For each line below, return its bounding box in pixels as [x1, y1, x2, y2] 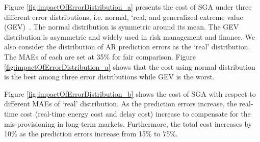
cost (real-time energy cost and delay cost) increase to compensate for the [20, 108, 251, 119]
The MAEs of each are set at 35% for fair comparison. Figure [4, 51, 196, 62]
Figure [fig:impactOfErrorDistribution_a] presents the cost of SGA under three [4, 2, 252, 12]
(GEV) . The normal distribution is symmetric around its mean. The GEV [4, 21, 239, 32]
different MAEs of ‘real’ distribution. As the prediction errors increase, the [4, 98, 237, 109]
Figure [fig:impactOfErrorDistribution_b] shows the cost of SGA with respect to [4, 88, 256, 99]
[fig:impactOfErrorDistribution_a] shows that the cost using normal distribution [4, 61, 255, 72]
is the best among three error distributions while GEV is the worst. [4, 71, 215, 82]
